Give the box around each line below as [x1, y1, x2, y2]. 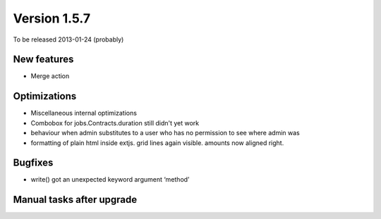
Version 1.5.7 [13, 11, 91, 26]
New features [13, 54, 74, 65]
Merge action [30, 72, 70, 80]
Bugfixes [13, 157, 54, 169]
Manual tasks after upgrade [13, 194, 138, 206]
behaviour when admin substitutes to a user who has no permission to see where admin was [30, 129, 300, 137]
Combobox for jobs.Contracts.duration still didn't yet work [30, 118, 200, 127]
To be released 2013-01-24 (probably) [13, 35, 124, 44]
